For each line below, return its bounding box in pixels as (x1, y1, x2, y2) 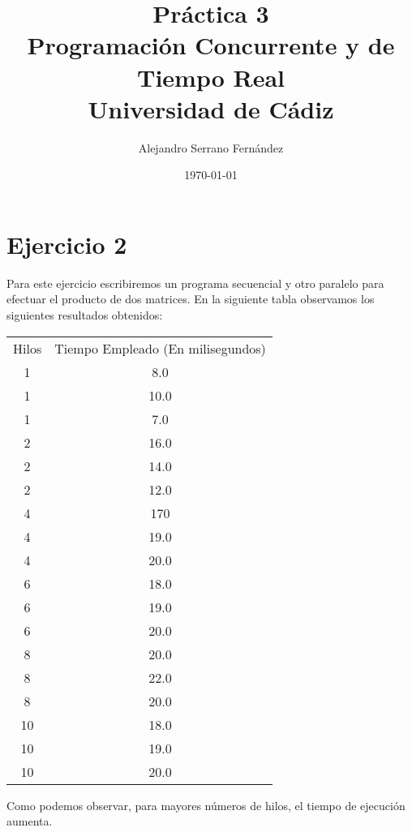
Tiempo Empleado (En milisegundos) (54, 338, 266, 358)
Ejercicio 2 (6, 227, 127, 260)
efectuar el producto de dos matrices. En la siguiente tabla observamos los (6, 290, 375, 307)
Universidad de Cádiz (88, 92, 334, 125)
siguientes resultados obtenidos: (6, 307, 163, 323)
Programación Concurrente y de (27, 28, 395, 62)
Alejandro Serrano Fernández (138, 139, 284, 156)
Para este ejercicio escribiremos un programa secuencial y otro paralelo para (6, 274, 384, 291)
